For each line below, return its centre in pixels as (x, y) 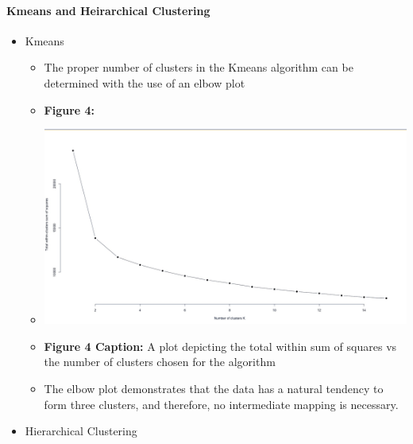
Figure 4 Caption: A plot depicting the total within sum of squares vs (220, 346)
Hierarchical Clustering (81, 431)
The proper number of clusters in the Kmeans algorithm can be (199, 67)
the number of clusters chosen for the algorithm (160, 362)
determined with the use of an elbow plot (145, 82)
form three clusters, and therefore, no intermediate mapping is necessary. (221, 404)
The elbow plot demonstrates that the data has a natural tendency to (214, 389)
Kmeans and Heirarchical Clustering (108, 10)
